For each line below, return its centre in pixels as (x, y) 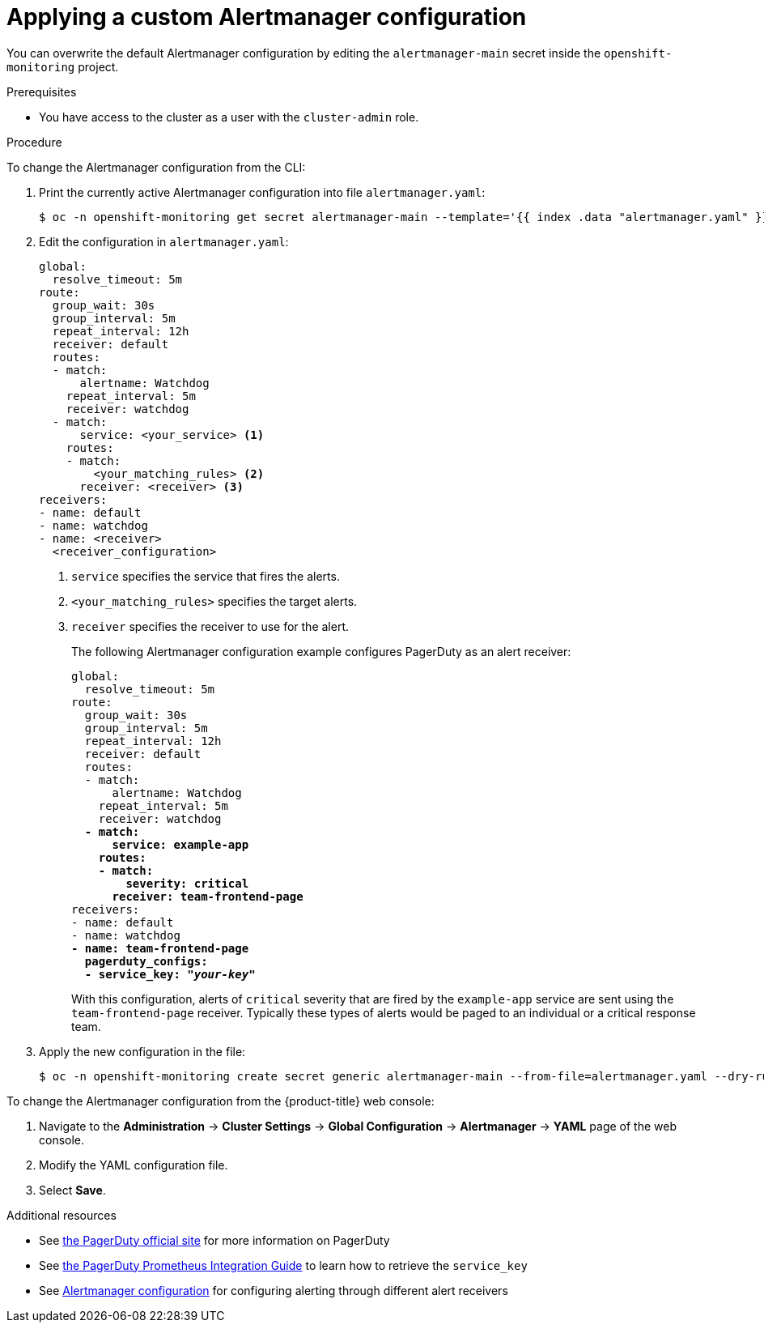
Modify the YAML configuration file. (134, 1165)
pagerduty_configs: (146, 961)
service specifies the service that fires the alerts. (206, 576)
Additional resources (62, 1215)
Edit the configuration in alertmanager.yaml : (164, 241)
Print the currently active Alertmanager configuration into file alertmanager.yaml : (262, 192)
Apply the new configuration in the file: (142, 1051)
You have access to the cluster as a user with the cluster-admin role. (229, 117)
